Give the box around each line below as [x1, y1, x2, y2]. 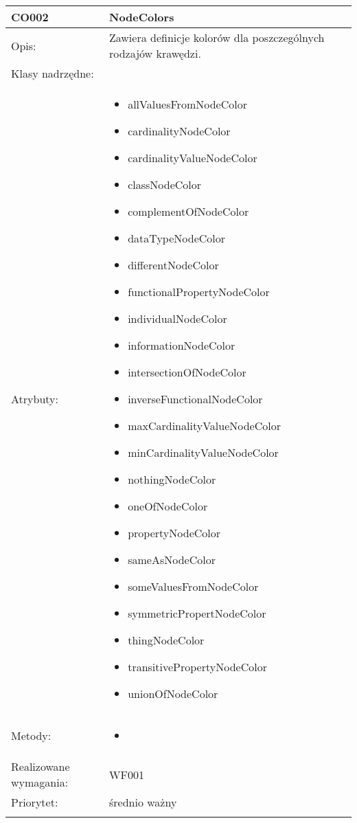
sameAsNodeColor [128, 552, 216, 567]
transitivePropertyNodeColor [128, 659, 267, 675]
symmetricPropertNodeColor [128, 605, 266, 621]
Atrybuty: [11, 391, 58, 407]
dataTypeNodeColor [128, 230, 226, 246]
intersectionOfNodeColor [128, 364, 246, 380]
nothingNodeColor [128, 471, 216, 487]
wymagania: [11, 774, 69, 790]
